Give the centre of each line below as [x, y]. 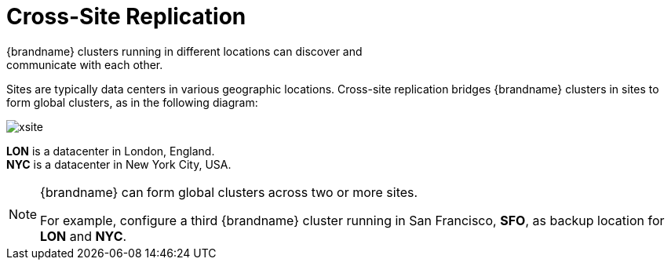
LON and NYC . [84, 236]
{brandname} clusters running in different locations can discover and [184, 51]
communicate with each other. [85, 64]
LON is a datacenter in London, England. [111, 151]
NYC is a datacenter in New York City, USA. [119, 164]
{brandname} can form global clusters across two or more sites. [229, 192]
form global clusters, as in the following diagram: [132, 102]
